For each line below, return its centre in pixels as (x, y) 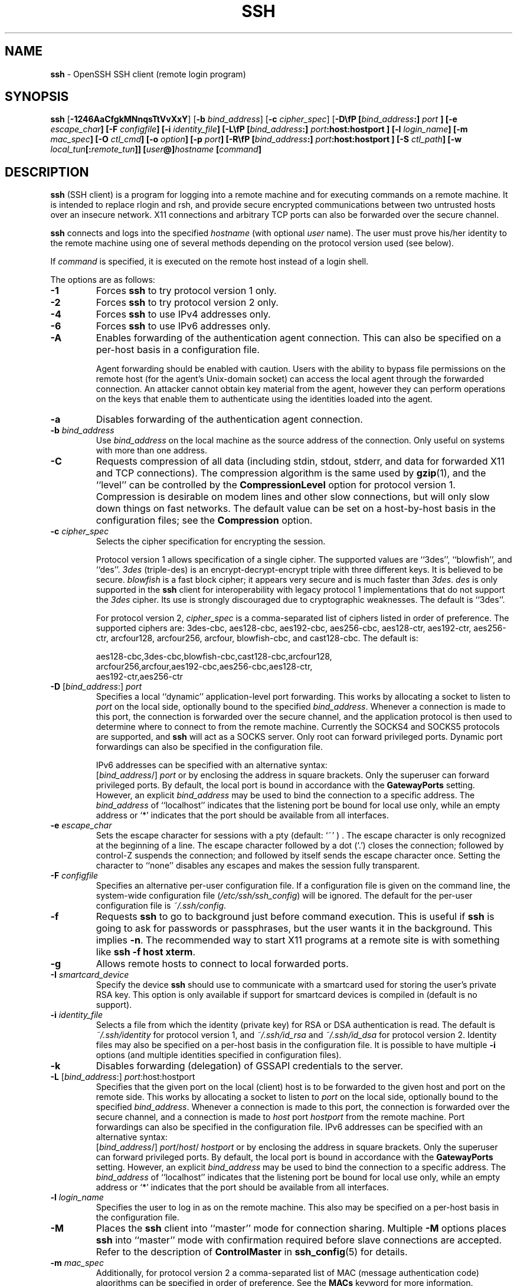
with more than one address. (151, 451)
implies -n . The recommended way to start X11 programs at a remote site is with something (298, 940)
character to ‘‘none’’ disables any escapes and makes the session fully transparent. (258, 866)
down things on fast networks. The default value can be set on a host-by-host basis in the (296, 509)
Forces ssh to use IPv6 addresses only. (183, 326)
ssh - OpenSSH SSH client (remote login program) (148, 74)
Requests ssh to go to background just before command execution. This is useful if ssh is (295, 917)
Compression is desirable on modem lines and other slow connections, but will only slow (293, 497)
